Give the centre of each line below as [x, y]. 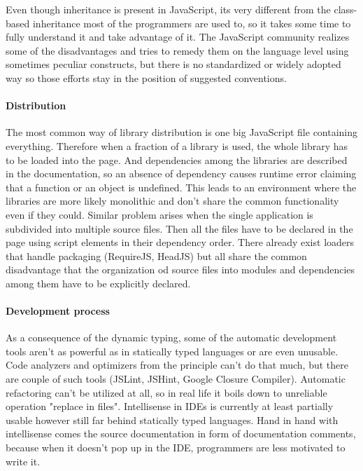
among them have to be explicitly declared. [98, 283]
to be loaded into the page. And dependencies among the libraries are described [177, 159]
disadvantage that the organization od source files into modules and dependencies [180, 269]
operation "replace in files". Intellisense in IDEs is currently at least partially [170, 406]
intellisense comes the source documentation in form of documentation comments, [181, 434]
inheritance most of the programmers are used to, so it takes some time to [192, 23]
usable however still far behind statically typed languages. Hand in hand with [172, 419]
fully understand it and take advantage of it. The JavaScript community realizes [178, 37]
